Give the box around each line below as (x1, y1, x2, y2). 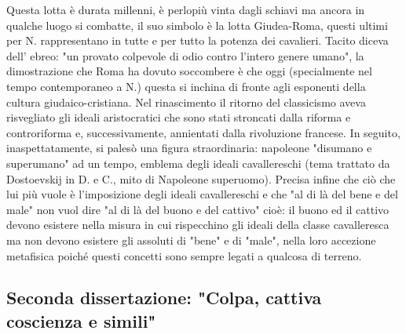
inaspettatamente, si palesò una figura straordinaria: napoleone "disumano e (6, 140, 372, 156)
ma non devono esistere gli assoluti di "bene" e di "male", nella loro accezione (6, 231, 376, 248)
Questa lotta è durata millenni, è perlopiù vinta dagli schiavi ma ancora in (6, 2, 365, 17)
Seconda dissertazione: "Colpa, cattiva (6, 285, 322, 310)
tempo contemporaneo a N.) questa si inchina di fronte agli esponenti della (6, 78, 366, 94)
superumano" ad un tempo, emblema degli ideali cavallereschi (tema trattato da (6, 154, 390, 171)
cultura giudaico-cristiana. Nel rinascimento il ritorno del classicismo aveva (6, 93, 366, 110)
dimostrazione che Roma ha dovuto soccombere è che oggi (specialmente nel (6, 63, 372, 79)
